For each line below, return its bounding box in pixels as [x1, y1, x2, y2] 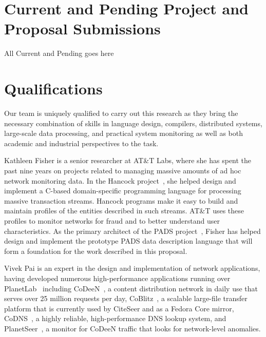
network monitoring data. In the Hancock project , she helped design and [4, 175, 236, 186]
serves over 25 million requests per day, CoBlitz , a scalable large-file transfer [4, 293, 248, 304]
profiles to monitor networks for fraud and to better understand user [4, 215, 220, 226]
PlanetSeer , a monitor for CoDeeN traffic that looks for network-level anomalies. [4, 323, 261, 333]
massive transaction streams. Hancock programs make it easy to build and [4, 195, 238, 206]
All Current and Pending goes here [4, 48, 114, 58]
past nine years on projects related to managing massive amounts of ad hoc [4, 165, 241, 175]
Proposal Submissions [4, 18, 161, 39]
